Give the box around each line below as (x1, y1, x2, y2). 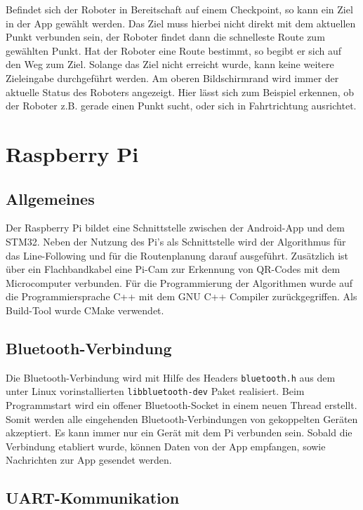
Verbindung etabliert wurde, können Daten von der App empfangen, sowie (6, 438, 326, 453)
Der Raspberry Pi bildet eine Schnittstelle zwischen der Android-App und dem (6, 220, 345, 235)
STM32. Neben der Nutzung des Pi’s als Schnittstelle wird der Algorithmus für (6, 234, 346, 248)
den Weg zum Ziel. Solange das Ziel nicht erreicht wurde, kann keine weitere (6, 57, 334, 72)
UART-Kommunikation (6, 487, 180, 509)
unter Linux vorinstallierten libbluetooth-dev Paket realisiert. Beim (6, 384, 305, 398)
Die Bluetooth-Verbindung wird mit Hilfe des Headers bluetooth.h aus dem (6, 370, 336, 384)
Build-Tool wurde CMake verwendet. (6, 302, 164, 317)
